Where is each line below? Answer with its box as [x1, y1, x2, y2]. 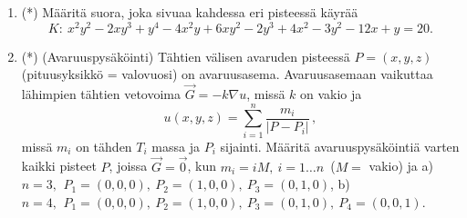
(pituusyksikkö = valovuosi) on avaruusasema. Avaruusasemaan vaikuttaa [21, 64, 433, 84]
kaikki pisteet [21, 156, 97, 175]
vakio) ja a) [368, 156, 433, 175]
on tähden [76, 136, 132, 155]
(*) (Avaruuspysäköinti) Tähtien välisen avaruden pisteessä [21, 46, 350, 65]
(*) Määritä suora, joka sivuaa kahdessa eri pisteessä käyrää [21, 3, 358, 21]
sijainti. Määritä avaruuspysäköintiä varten [220, 136, 460, 155]
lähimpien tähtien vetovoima [21, 84, 182, 104]
